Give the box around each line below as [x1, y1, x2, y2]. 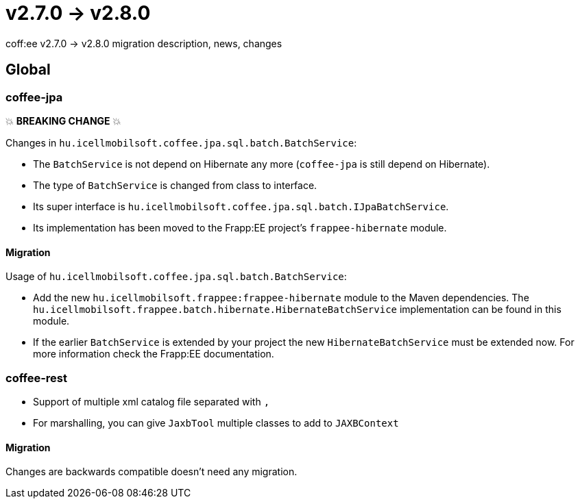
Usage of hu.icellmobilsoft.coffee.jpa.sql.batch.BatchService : [5, 270, 347, 283]
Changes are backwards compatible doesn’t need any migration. [5, 466, 298, 478]
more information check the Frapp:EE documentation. [33, 348, 274, 360]
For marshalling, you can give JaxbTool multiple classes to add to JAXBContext [33, 416, 399, 429]
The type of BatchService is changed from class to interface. [33, 179, 317, 191]
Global [5, 61, 51, 79]
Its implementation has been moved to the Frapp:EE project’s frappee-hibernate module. [33, 221, 447, 234]
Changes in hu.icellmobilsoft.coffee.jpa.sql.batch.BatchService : [5, 136, 357, 149]
